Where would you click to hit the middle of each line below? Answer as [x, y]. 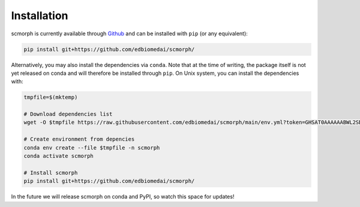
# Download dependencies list [68, 114]
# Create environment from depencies [79, 139]
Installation [40, 16]
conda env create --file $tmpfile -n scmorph [92, 147]
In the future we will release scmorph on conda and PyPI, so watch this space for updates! [123, 197]
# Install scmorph [51, 173]
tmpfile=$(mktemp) [51, 98]
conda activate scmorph [59, 156]
